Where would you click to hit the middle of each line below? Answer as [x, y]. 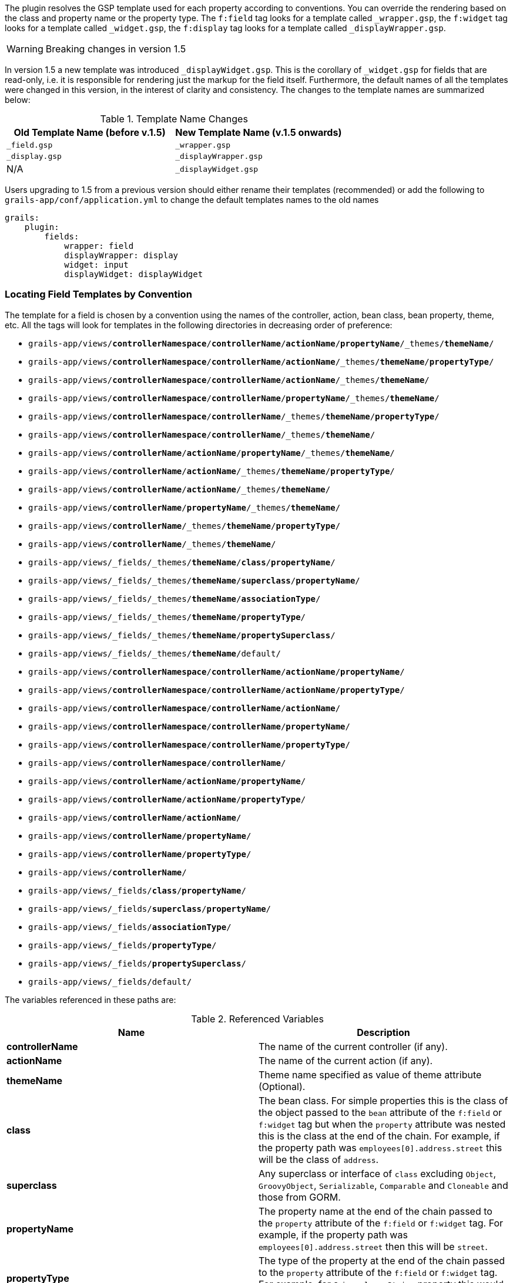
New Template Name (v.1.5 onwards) [259, 132]
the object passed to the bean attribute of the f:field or [380, 1112]
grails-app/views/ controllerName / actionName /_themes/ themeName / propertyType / [212, 471]
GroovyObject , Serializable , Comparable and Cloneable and [383, 1185]
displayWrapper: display [121, 255]
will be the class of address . [319, 1159]
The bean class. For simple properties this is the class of [383, 1100]
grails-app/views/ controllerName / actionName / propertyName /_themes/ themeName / [212, 453]
